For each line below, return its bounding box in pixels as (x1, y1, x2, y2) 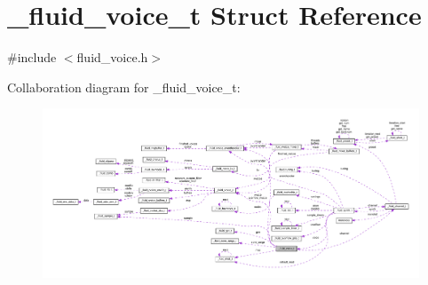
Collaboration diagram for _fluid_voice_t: (7, 77, 241, 96)
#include (7, 48, 57, 67)
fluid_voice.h (76, 48, 148, 67)
